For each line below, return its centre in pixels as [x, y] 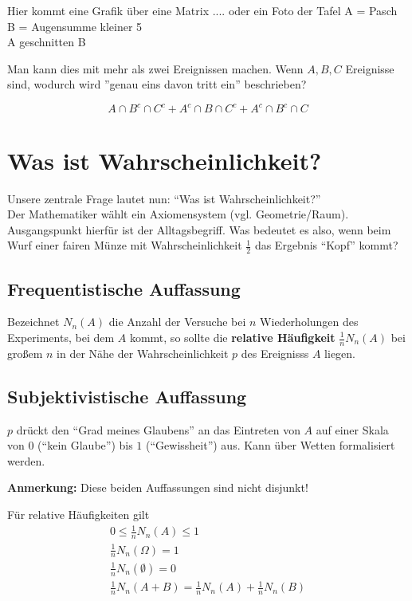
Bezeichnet [33, 322]
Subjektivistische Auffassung [127, 396]
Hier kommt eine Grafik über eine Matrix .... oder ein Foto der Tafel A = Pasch [202, 10]
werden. [26, 460]
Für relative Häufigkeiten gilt [78, 514]
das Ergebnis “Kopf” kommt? [326, 245]
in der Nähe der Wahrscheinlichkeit [143, 353]
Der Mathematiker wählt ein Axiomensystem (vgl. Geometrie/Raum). [178, 214]
